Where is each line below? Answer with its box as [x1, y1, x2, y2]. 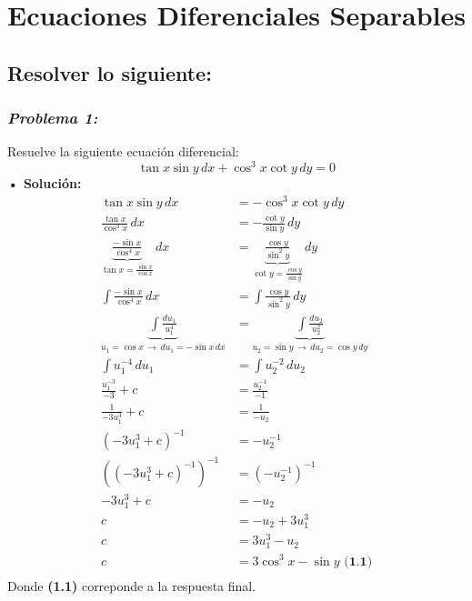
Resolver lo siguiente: [7, 58, 212, 86]
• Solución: [7, 174, 82, 193]
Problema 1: [7, 106, 98, 129]
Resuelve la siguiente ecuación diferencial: [7, 142, 239, 161]
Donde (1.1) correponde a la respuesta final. [7, 576, 256, 595]
